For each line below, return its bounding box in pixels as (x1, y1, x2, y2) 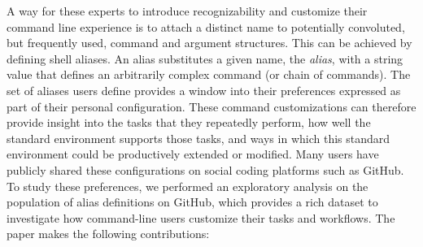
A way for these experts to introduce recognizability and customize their (7, 2, 368, 19)
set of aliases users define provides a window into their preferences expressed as (7, 81, 401, 98)
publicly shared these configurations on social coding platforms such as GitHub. (7, 161, 404, 178)
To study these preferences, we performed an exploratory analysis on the (7, 177, 368, 194)
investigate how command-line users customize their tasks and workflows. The (7, 209, 395, 226)
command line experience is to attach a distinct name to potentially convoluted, (7, 18, 405, 35)
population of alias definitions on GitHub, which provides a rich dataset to (7, 193, 378, 210)
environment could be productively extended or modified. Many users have (7, 145, 379, 162)
